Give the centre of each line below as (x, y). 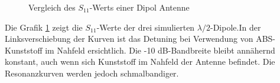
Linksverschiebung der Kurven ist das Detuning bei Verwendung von (129, 39)
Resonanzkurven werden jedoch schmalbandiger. (92, 73)
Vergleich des (52, 7)
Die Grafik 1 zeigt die (44, 27)
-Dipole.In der (235, 27)
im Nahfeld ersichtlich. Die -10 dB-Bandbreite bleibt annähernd (160, 50)
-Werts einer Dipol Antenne (139, 7)
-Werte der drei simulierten (146, 27)
